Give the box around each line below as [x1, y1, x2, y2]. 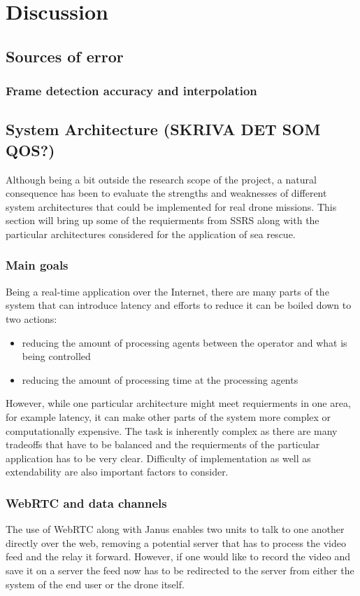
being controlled [22, 349, 91, 363]
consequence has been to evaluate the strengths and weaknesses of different [6, 186, 327, 200]
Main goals [6, 256, 69, 274]
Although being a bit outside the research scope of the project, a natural [6, 172, 317, 186]
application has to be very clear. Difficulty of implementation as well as [6, 450, 311, 465]
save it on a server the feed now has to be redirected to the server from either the [6, 562, 354, 577]
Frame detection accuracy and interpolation [6, 82, 257, 99]
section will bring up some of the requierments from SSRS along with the [6, 213, 319, 228]
